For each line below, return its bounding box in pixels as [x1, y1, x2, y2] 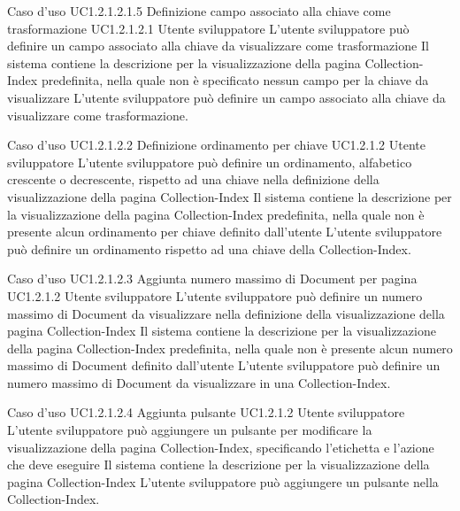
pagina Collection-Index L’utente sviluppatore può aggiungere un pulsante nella [7, 472, 439, 491]
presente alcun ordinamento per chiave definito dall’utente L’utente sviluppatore [7, 222, 442, 241]
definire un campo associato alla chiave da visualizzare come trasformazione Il [7, 36, 429, 55]
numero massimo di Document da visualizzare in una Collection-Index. [7, 373, 391, 391]
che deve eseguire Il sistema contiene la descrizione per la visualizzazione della [7, 455, 430, 474]
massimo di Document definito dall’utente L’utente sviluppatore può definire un [7, 356, 441, 375]
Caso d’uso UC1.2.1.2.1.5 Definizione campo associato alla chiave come [7, 2, 391, 19]
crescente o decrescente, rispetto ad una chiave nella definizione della [7, 170, 379, 189]
